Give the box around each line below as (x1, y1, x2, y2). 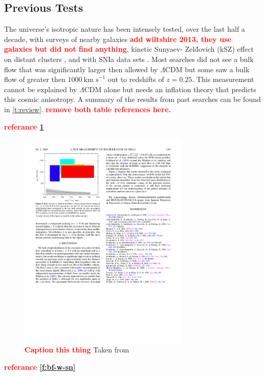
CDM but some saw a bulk (165, 64, 250, 74)
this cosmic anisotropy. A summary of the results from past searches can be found (4, 94, 261, 105)
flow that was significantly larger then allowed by (4, 64, 158, 74)
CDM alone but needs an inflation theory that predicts (84, 83, 256, 94)
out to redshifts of (107, 74, 164, 85)
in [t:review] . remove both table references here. (4, 103, 171, 114)
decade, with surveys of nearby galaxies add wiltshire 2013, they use (4, 33, 231, 44)
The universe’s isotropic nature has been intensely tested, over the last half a (4, 24, 245, 34)
